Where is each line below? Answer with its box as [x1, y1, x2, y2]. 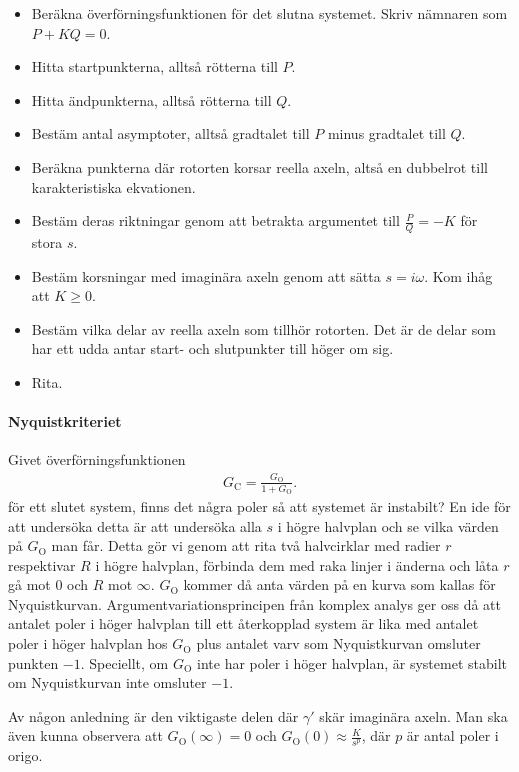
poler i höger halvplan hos [8, 633, 168, 654]
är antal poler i [406, 725, 499, 746]
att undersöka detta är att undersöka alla [8, 515, 262, 536]
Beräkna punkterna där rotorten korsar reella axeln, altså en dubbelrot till [31, 156, 488, 177]
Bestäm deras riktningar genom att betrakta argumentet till [31, 210, 400, 231]
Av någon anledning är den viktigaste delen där [8, 705, 299, 726]
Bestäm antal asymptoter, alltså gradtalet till [31, 123, 310, 144]
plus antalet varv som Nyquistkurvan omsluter [196, 633, 481, 654]
